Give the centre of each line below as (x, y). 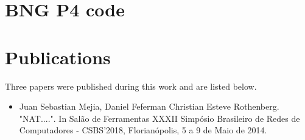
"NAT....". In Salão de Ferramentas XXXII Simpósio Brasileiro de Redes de (160, 118)
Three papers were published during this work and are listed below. (131, 86)
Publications (58, 57)
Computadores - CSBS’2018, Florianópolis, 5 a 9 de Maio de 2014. (143, 130)
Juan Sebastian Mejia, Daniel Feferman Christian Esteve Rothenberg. (149, 106)
